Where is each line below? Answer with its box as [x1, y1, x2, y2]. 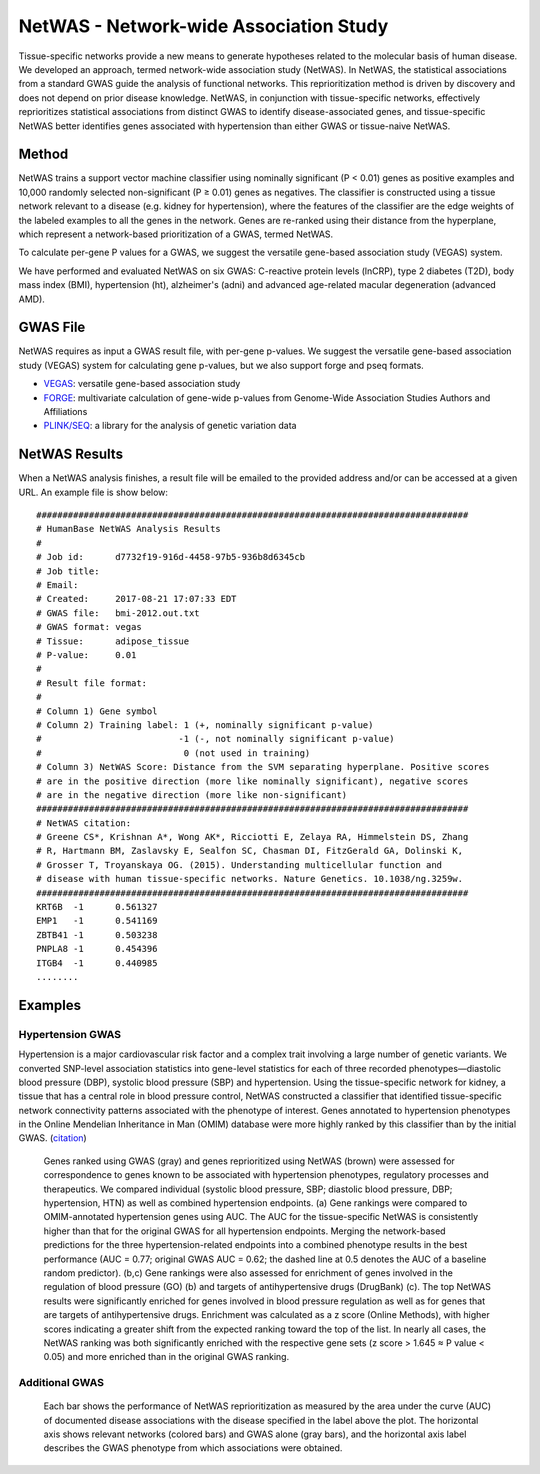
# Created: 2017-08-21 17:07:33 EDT [36, 593, 237, 605]
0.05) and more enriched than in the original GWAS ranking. [43, 1351, 290, 1363]
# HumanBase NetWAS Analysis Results [36, 523, 222, 535]
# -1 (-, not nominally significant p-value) [36, 733, 395, 745]
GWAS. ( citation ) [18, 1132, 87, 1144]
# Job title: [36, 565, 100, 577]
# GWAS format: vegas [36, 621, 142, 633]
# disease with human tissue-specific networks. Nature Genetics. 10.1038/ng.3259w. [36, 873, 464, 885]
